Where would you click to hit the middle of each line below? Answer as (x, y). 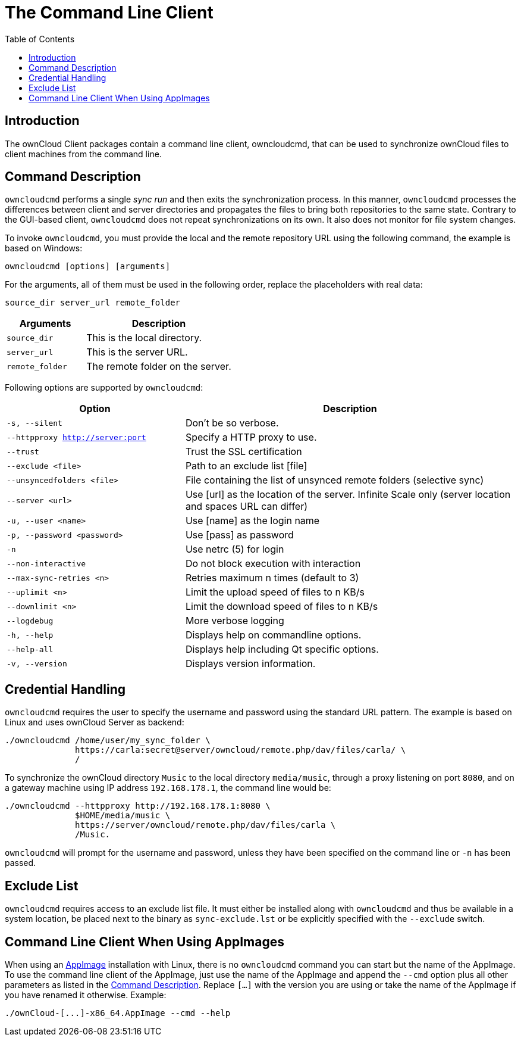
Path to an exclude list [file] (246, 466)
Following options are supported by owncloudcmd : (104, 388)
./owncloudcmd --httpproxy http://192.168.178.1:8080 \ (138, 806)
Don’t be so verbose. (232, 423)
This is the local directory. (144, 338)
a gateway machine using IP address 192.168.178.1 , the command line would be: (168, 788)
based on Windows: (44, 248)
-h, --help (30, 635)
